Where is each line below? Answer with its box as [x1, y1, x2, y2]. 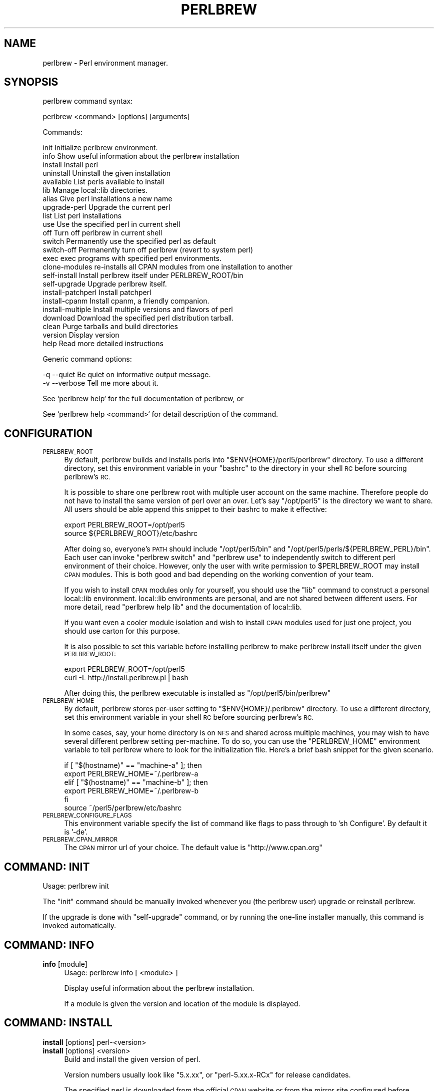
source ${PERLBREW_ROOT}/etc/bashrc [64, 529, 198, 538]
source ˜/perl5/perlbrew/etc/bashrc [64, 803, 182, 812]
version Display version [42, 331, 119, 340]
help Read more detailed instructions [42, 339, 163, 348]
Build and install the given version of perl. [64, 1054, 200, 1063]
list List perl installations [42, 211, 122, 220]
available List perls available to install [42, 177, 164, 186]
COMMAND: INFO [4, 938, 94, 951]
